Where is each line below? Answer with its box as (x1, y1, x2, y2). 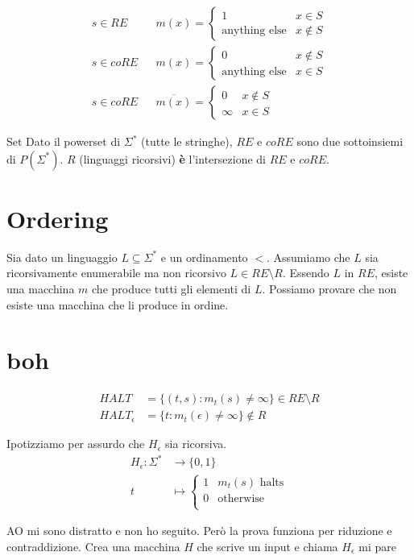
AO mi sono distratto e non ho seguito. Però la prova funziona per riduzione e (6, 522, 392, 539)
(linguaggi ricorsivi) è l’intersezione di (79, 150, 266, 167)
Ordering (6, 201, 109, 234)
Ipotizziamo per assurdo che (6, 435, 145, 452)
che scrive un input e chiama (197, 537, 338, 554)
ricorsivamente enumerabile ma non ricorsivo (6, 264, 226, 281)
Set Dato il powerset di (6, 133, 121, 150)
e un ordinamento (160, 248, 248, 265)
